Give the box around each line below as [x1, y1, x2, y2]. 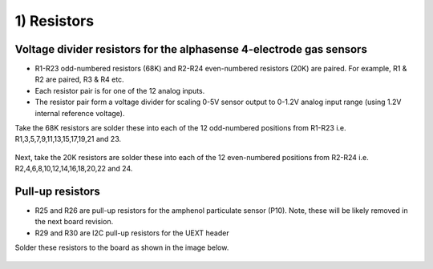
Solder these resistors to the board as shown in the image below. [14, 243, 229, 252]
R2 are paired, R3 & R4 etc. [34, 74, 124, 84]
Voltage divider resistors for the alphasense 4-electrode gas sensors [14, 42, 368, 56]
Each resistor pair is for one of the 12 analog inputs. [34, 86, 205, 95]
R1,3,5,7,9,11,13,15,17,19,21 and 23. [14, 134, 122, 144]
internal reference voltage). [34, 108, 125, 118]
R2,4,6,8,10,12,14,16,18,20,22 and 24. [14, 164, 133, 174]
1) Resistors [14, 12, 95, 30]
